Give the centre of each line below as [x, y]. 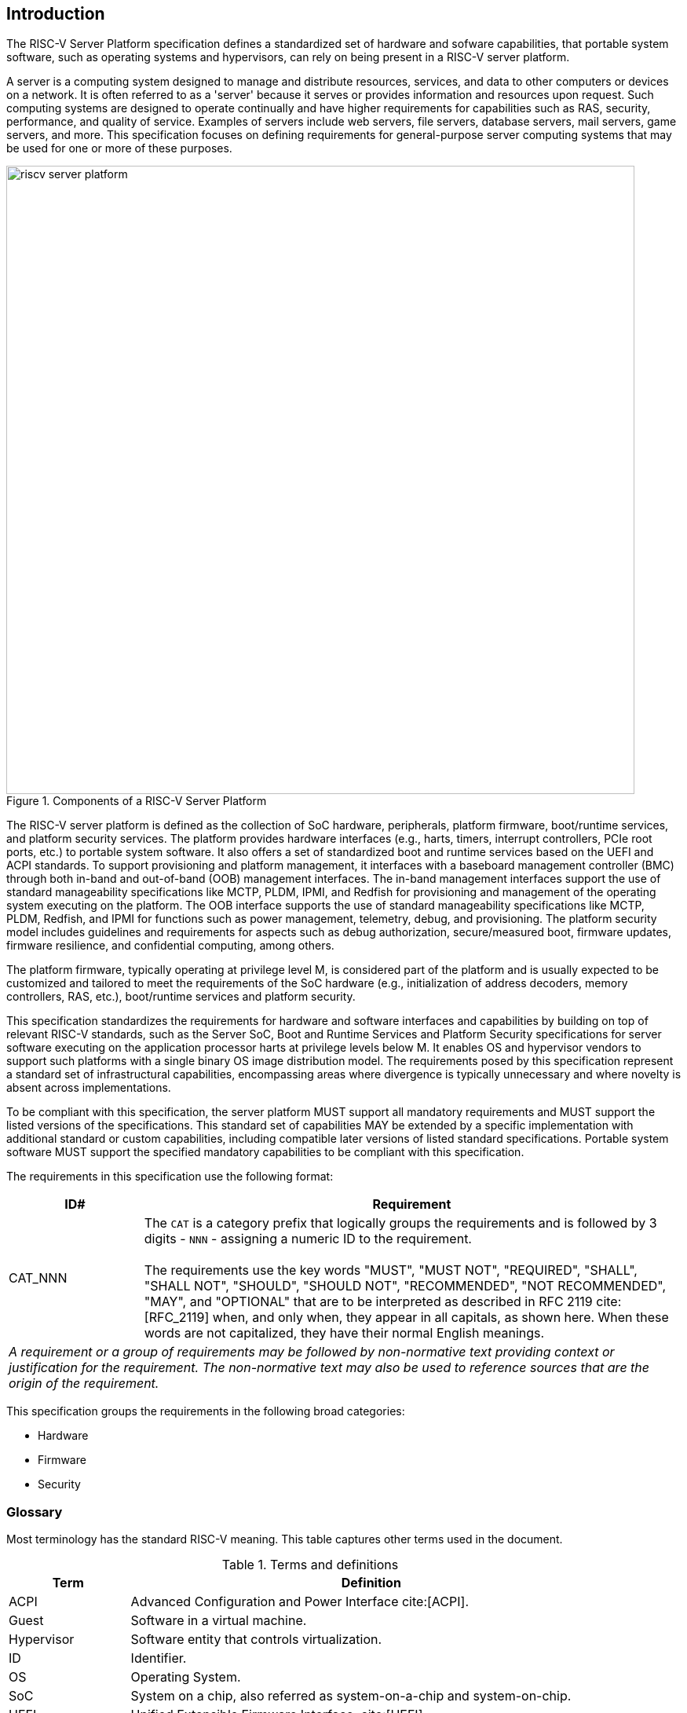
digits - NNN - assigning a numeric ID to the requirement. [308, 1239]
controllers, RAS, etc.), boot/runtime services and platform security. [181, 997]
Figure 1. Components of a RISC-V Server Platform [137, 801]
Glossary [35, 1512]
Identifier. [159, 1658]
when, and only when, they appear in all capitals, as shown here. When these [440, 1318]
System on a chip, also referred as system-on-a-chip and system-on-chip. [351, 1696]
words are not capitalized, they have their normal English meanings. [344, 1333]
